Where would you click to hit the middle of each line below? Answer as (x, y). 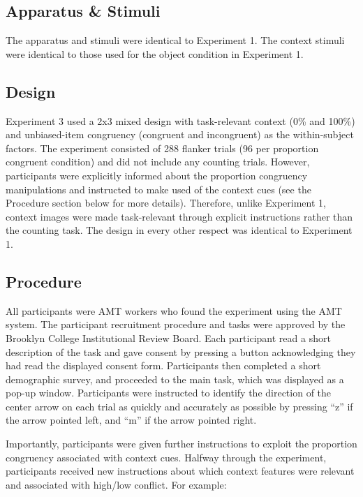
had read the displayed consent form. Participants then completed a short (163, 365)
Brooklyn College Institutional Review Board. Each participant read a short (168, 337)
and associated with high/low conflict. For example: (116, 484)
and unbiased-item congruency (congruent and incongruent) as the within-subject (180, 134)
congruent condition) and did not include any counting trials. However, (158, 162)
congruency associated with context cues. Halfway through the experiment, (166, 457)
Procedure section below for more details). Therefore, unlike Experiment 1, (166, 203)
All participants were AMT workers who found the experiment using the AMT (174, 310)
